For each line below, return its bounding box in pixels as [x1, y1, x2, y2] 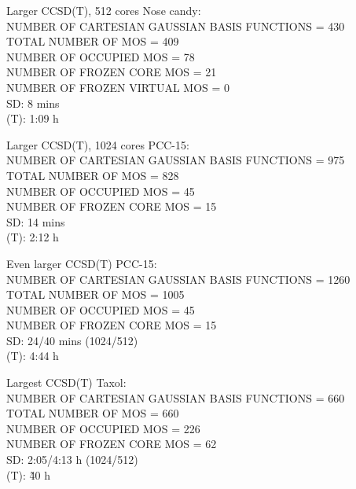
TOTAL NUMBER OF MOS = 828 [6, 167, 179, 183]
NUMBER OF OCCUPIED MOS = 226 [6, 420, 200, 436]
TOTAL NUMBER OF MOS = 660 [6, 405, 179, 421]
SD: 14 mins [6, 213, 65, 230]
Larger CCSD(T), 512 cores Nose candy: [6, 2, 201, 18]
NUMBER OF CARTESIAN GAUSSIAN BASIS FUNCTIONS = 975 [6, 152, 345, 168]
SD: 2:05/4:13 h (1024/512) [6, 451, 138, 468]
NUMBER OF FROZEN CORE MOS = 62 [6, 436, 217, 452]
